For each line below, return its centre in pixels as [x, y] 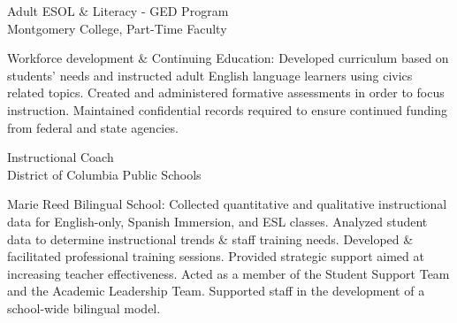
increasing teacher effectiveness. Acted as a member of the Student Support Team [228, 273]
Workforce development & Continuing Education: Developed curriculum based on [228, 58]
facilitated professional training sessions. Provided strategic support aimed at [216, 256]
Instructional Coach [61, 157]
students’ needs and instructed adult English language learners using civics [210, 75]
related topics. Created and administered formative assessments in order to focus [226, 92]
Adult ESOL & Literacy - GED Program [118, 11]
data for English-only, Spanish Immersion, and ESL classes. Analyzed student [217, 221]
